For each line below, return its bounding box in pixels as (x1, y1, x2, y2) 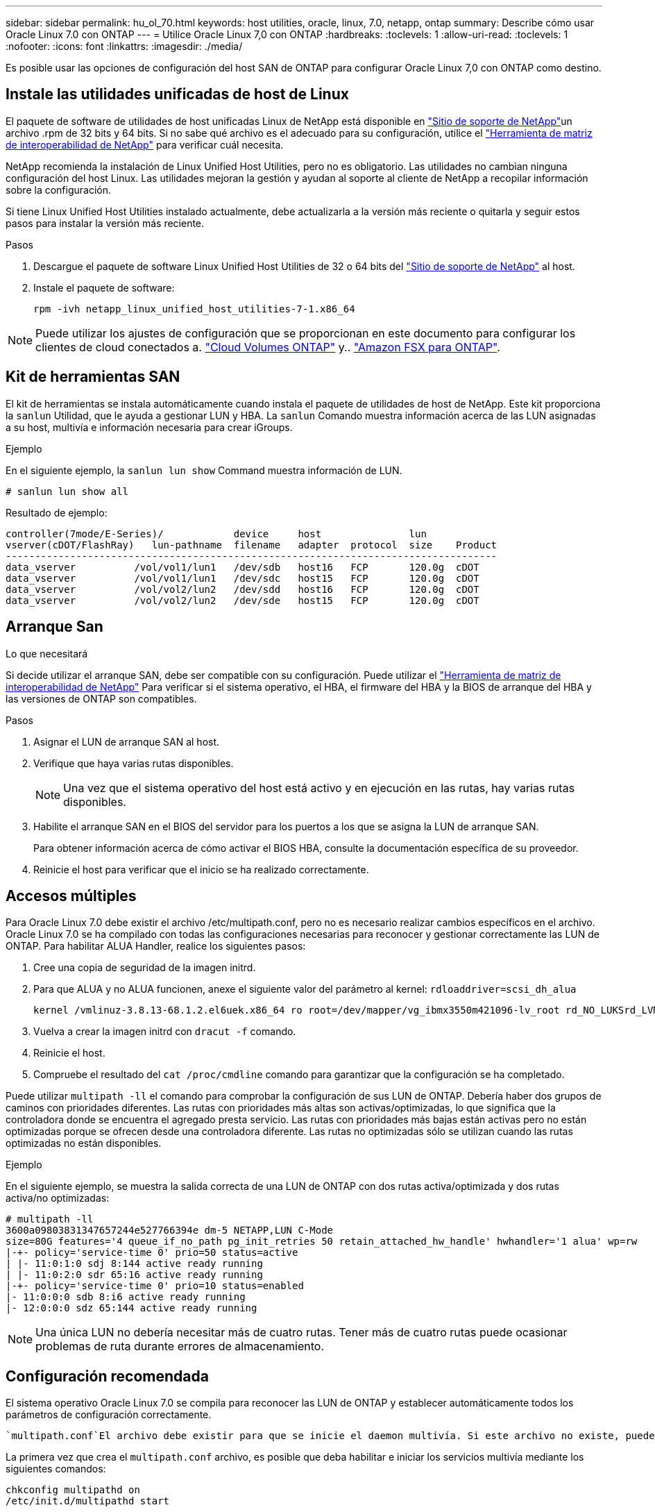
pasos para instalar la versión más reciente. (6, 217, 205, 229)
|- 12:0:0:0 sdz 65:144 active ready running (6, 1302, 257, 1314)
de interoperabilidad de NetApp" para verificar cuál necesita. (6, 138, 284, 151)
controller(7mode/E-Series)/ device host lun (6, 528, 427, 539)
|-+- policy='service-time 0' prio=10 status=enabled (6, 1280, 304, 1292)
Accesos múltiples (6, 887, 137, 905)
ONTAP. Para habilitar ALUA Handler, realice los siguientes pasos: (6, 940, 306, 952)
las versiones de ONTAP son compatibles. (6, 692, 197, 705)
